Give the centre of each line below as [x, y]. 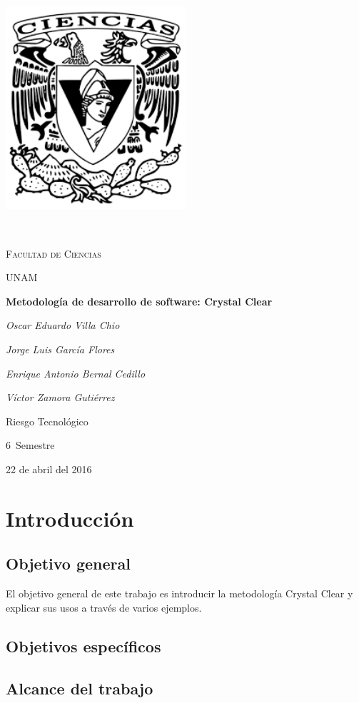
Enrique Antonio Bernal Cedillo [76, 373]
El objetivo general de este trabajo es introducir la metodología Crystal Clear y [179, 593]
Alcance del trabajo [80, 688]
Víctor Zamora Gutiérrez [60, 397]
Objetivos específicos [84, 646]
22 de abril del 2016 [49, 469]
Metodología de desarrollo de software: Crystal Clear [139, 301]
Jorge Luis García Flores [60, 349]
